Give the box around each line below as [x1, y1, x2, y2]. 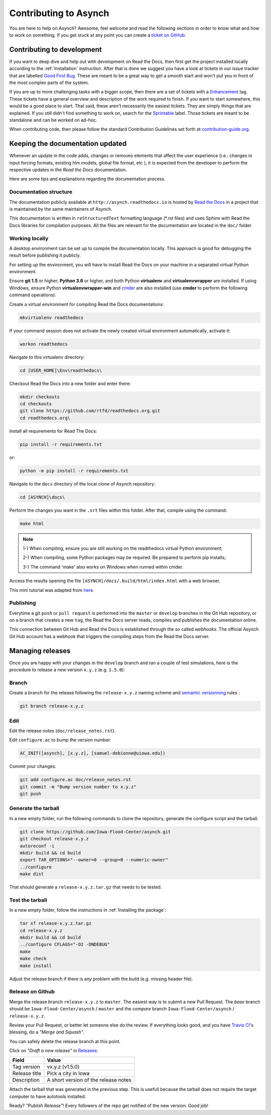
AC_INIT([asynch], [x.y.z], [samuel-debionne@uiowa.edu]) [20, 750, 166, 756]
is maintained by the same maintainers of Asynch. [9, 206, 112, 212]
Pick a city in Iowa [47, 1070, 90, 1077]
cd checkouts [20, 401, 52, 407]
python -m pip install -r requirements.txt [20, 468, 129, 473]
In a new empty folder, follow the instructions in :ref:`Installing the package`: [9, 907, 167, 913]
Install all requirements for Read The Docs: [9, 428, 97, 434]
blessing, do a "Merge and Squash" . [9, 1029, 85, 1035]
